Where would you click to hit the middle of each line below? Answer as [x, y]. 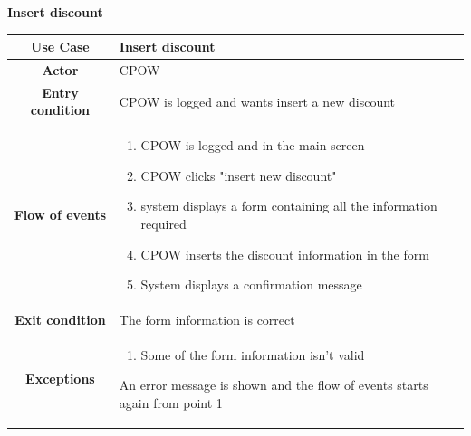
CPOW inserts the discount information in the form [285, 254]
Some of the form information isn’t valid [253, 354]
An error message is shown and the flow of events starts [274, 385]
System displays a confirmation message [251, 284]
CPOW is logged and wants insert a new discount [257, 101]
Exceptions [60, 379]
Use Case [60, 47]
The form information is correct [207, 320]
